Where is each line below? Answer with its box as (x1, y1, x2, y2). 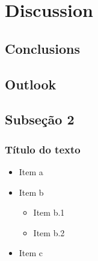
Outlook (5, 74, 57, 93)
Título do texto (5, 141, 81, 156)
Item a (19, 165, 43, 178)
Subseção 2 (5, 110, 75, 129)
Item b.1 (33, 206, 65, 219)
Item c (19, 246, 43, 259)
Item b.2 (33, 226, 65, 239)
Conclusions (5, 39, 81, 57)
